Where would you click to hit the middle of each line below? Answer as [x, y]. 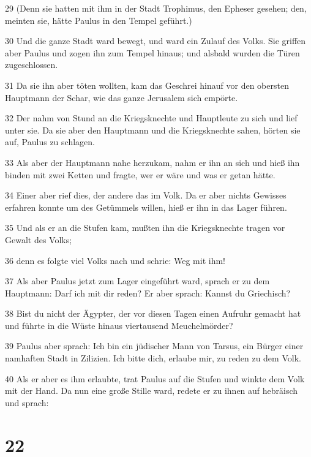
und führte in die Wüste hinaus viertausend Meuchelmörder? [119, 325]
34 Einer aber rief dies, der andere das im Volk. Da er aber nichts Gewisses [146, 195]
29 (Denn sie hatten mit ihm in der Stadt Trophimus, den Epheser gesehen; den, [156, 8]
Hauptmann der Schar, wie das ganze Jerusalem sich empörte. [122, 97]
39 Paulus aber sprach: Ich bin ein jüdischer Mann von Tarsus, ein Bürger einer [154, 346]
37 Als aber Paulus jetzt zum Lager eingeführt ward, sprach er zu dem [137, 281]
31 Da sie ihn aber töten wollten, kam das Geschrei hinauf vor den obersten [147, 85]
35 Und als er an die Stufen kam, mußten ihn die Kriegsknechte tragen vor [145, 228]
